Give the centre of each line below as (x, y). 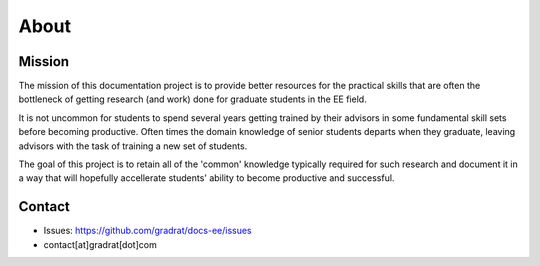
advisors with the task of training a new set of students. (133, 146)
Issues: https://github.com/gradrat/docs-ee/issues (147, 231)
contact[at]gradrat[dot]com (100, 244)
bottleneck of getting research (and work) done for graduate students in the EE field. (192, 99)
